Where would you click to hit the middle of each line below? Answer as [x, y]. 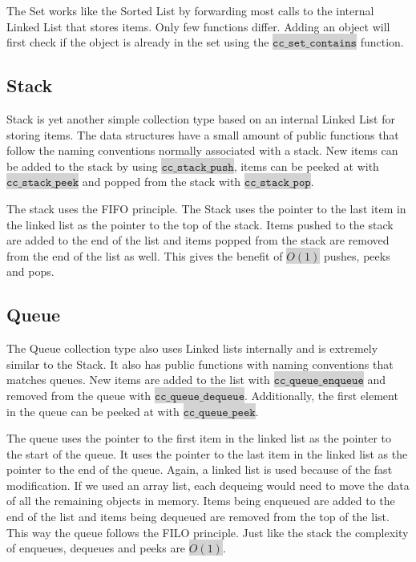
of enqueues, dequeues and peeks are [96, 548]
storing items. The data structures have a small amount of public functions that [203, 134]
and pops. [30, 271]
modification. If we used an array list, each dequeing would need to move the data [208, 485]
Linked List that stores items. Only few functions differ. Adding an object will [198, 26]
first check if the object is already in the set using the [138, 42]
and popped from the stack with [162, 182]
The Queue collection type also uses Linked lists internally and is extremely [192, 348]
